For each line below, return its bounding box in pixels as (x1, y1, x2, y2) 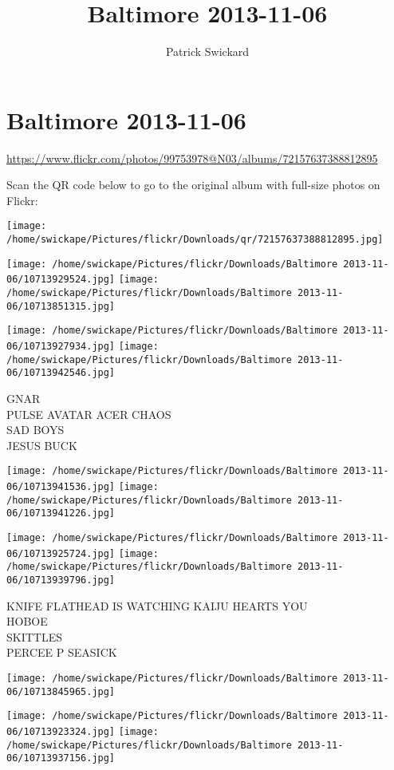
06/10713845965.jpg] (6, 685, 116, 697)
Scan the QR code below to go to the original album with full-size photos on (6, 176, 380, 193)
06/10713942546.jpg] (6, 367, 116, 379)
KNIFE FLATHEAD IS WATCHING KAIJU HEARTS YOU (6, 597, 308, 614)
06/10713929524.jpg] (6, 274, 116, 286)
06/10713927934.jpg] (6, 341, 116, 353)
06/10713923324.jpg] (6, 725, 116, 737)
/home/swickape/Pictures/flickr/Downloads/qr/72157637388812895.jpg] (6, 234, 384, 246)
